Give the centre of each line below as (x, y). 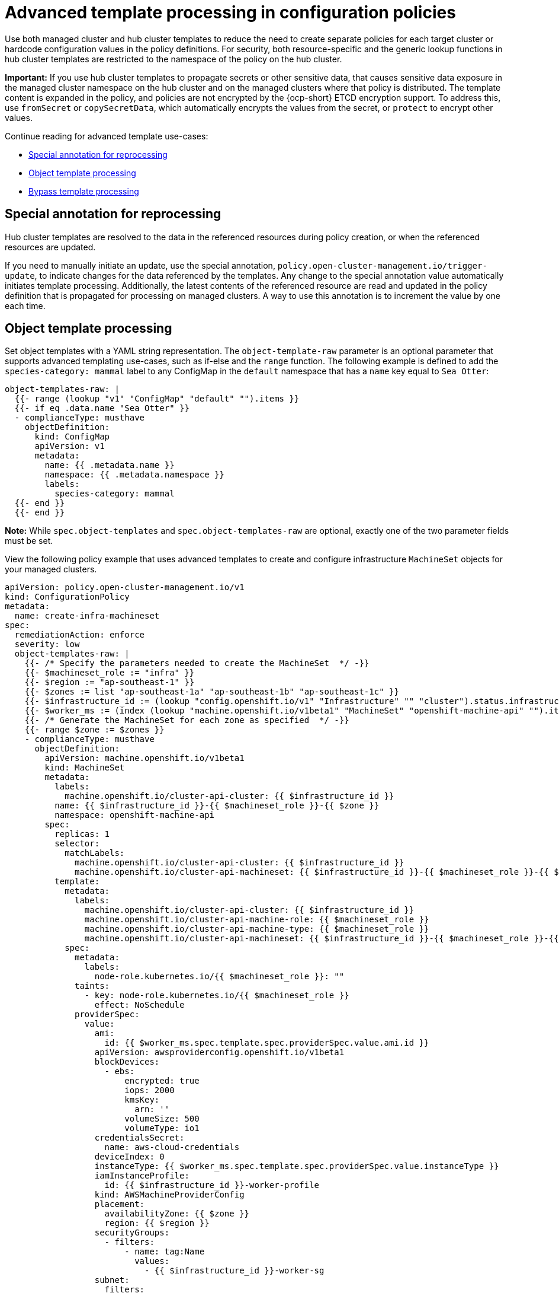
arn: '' (152, 1109)
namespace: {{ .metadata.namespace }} (134, 475)
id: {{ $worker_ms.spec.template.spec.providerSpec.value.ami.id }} (267, 1043)
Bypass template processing (84, 191)
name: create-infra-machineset (87, 616)
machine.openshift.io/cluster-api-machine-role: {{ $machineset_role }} (257, 920)
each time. (25, 305)
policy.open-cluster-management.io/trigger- (382, 265)
